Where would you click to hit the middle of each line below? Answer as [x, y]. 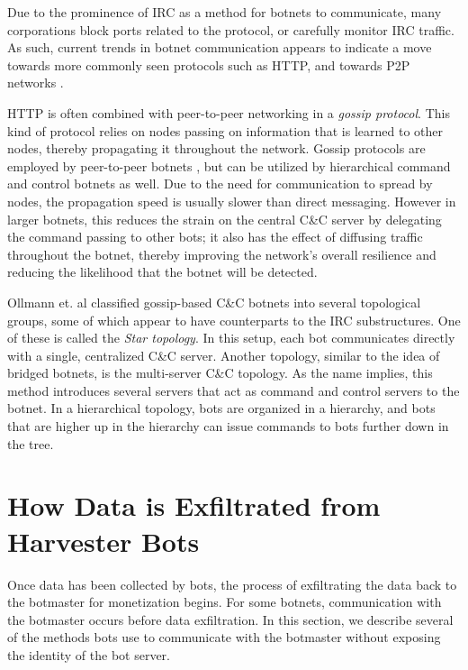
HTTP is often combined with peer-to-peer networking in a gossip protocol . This [229, 112]
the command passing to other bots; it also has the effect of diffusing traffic [215, 237]
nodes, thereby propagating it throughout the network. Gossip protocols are [216, 148]
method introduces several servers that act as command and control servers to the [234, 390]
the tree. [31, 443]
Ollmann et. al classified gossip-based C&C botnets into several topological [214, 302]
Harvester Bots [103, 541]
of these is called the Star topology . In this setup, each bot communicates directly [231, 338]
